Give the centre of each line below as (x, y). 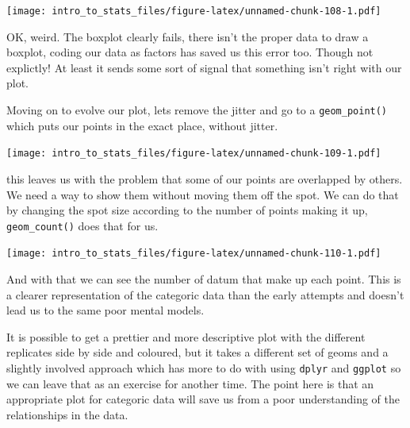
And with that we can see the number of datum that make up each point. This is (204, 279)
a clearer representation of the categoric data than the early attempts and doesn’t (205, 294)
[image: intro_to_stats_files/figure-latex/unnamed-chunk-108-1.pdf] (194, 11)
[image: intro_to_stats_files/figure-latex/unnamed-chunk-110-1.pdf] (194, 254)
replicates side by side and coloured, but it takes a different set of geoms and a (197, 352)
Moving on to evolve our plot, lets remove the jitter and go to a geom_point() (197, 110)
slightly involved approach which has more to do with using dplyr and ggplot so (204, 368)
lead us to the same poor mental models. (105, 310)
